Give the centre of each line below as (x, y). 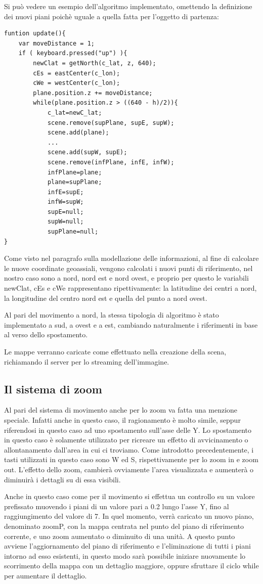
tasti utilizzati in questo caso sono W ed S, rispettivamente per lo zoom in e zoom (131, 459)
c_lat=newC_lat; (75, 113)
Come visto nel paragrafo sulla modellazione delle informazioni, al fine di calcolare (131, 258)
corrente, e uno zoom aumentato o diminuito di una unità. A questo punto (120, 536)
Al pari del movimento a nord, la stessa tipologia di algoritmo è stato (112, 315)
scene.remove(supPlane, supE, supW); (111, 123)
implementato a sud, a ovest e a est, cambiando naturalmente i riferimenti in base (131, 324)
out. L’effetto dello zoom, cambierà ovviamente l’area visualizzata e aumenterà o (129, 469)
